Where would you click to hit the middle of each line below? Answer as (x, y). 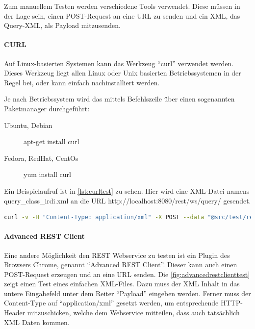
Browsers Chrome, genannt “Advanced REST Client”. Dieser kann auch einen (121, 265)
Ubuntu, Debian (28, 125)
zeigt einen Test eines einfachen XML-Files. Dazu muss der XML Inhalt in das (122, 284)
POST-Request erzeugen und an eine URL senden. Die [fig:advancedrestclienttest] (127, 274)
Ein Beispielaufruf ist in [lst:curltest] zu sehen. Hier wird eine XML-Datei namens (127, 190)
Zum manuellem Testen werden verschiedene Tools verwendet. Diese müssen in (122, 6)
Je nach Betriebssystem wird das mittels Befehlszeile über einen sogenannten (119, 99)
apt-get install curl (51, 141)
